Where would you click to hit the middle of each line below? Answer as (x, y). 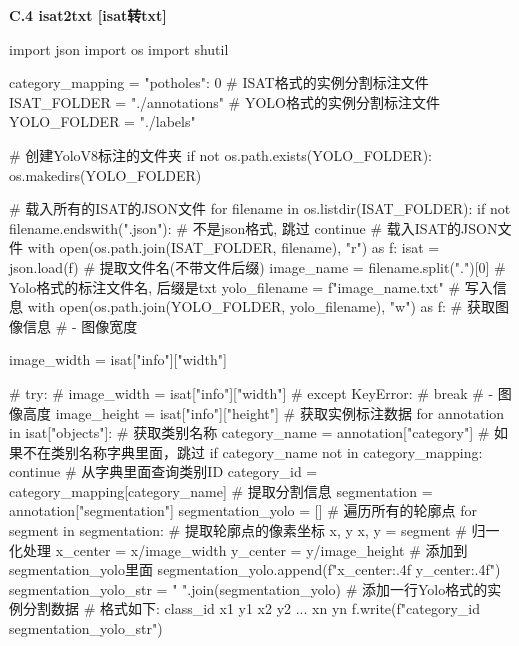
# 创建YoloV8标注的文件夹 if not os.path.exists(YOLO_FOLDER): (220, 154)
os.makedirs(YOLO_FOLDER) (105, 174)
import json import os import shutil (119, 48)
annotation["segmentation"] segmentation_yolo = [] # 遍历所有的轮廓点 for (243, 510)
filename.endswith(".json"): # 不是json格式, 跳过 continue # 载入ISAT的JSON (253, 227)
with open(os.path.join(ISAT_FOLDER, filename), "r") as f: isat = (233, 247)
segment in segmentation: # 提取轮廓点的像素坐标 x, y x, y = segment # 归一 (254, 530)
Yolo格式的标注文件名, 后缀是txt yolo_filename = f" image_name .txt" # (235, 286)
